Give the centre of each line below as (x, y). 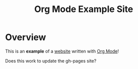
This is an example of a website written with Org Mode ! (62, 51)
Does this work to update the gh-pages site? (51, 60)
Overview (26, 37)
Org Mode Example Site (84, 9)
